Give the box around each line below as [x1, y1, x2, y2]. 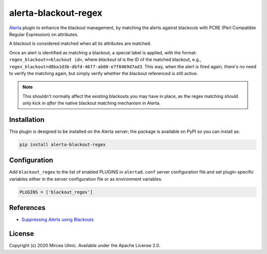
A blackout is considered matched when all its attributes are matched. [9, 41, 152, 46]
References [9, 204, 45, 212]
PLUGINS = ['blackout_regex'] [19, 189, 93, 195]
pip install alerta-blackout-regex [19, 141, 106, 147]
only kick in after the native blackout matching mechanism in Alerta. [22, 100, 161, 106]
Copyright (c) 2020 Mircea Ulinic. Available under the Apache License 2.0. [9, 243, 161, 249]
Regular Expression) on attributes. [9, 31, 79, 37]
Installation [9, 115, 44, 124]
